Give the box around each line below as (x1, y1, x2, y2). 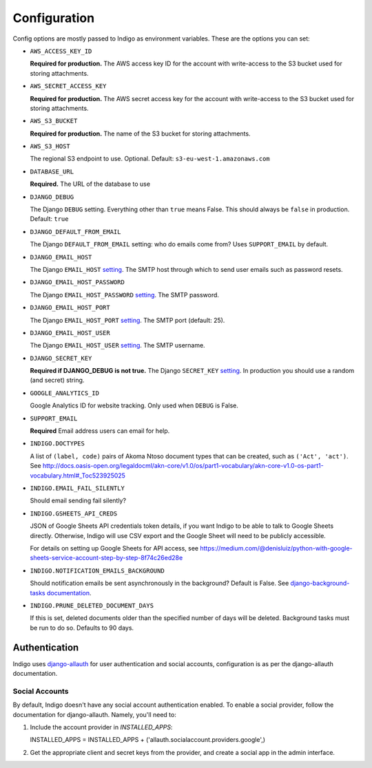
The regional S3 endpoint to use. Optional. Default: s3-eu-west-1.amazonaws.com (30, 155, 270, 163)
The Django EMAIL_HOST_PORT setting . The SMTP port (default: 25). (30, 316, 225, 324)
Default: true (30, 215, 69, 223)
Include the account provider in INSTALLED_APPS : (30, 723, 173, 731)
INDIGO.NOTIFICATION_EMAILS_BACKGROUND (30, 566, 165, 575)
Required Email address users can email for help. (30, 427, 170, 435)
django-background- (290, 579, 350, 588)
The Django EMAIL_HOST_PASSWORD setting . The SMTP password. (30, 290, 220, 299)
